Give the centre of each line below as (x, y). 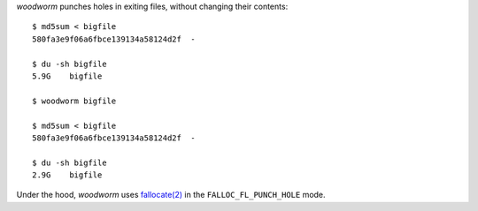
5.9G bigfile (67, 76)
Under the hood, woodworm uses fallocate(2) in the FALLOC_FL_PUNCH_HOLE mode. (171, 195)
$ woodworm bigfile (74, 101)
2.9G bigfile (67, 175)
